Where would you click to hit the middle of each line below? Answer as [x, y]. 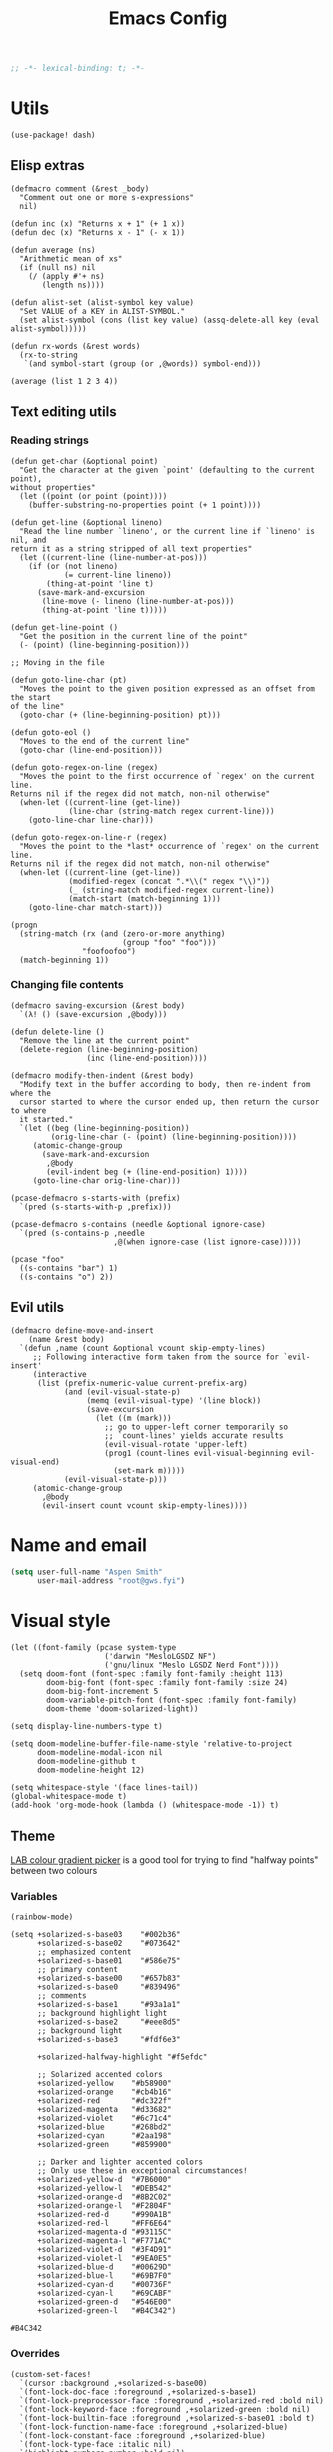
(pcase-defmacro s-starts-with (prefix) [96, 1198]
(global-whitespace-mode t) [69, 1797]
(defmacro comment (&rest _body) [80, 188]
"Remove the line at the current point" [104, 1040]
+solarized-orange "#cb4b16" [104, 2092]
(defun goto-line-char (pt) [69, 680]
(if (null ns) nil [58, 267]
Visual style [60, 1621]
